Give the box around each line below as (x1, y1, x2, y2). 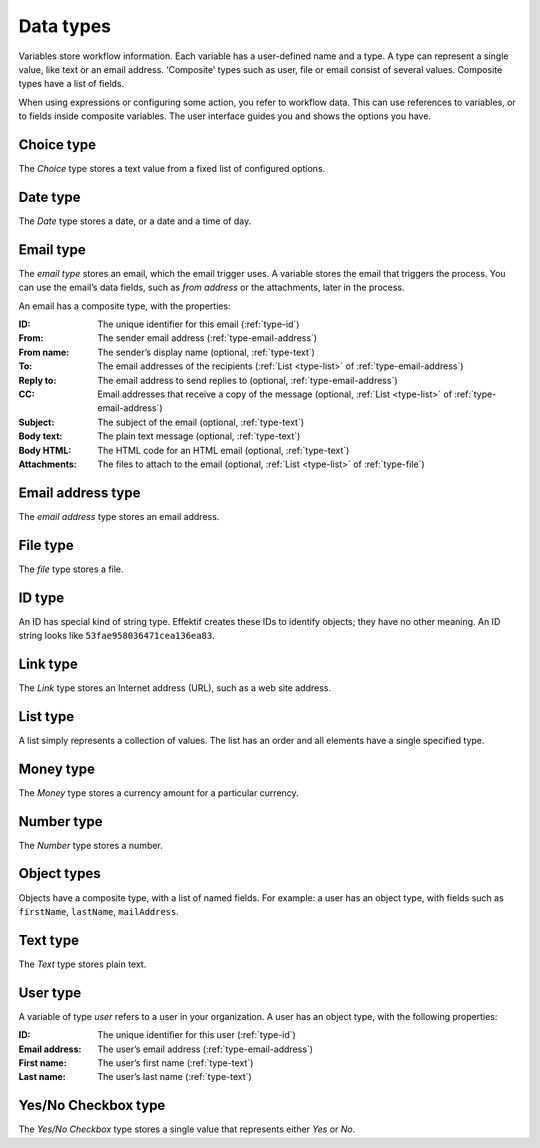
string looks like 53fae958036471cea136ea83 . (18, 630, 215, 642)
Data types (18, 15, 112, 37)
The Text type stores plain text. (18, 958, 147, 970)
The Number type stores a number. (18, 839, 164, 851)
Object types (18, 865, 101, 882)
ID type (18, 589, 65, 606)
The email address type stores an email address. (18, 510, 220, 522)
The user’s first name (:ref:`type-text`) (97, 1056, 254, 1069)
